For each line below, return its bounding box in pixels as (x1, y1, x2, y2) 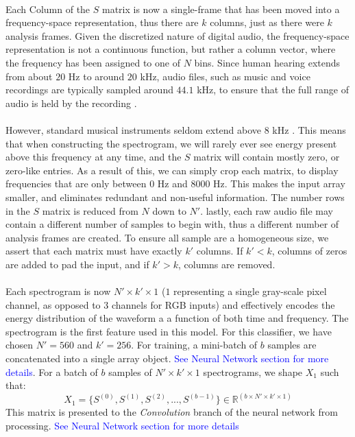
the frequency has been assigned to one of (5, 55, 180, 69)
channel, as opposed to (5, 297, 101, 311)
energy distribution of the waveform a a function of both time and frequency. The (5, 311, 349, 325)
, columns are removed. (177, 257, 276, 271)
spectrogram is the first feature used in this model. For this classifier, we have (5, 324, 332, 338)
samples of (108, 364, 152, 379)
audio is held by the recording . (5, 95, 137, 110)
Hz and (157, 176, 188, 191)
